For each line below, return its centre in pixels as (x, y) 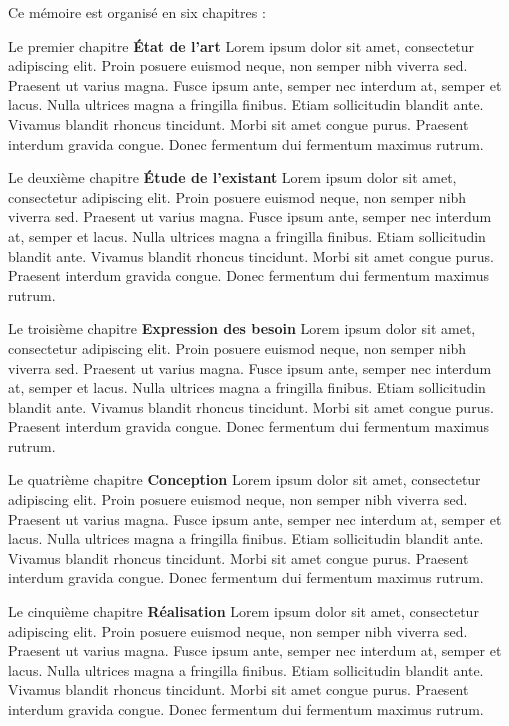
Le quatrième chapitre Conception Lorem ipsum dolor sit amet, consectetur (244, 479)
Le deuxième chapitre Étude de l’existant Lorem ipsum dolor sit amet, (232, 177)
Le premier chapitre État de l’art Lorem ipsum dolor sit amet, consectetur (241, 45)
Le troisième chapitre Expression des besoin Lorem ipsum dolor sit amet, (242, 328)
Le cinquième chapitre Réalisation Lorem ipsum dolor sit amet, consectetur (243, 611)
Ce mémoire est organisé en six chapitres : (137, 12)
